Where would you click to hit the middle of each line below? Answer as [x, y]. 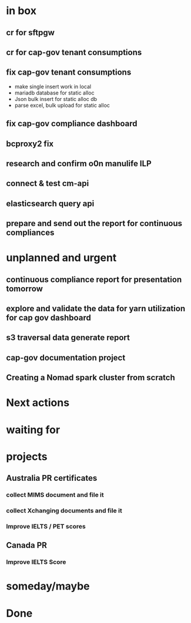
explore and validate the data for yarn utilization [96, 309]
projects [27, 457]
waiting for [33, 430]
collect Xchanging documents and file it [64, 511]
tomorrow [24, 289]
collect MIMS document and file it [55, 495]
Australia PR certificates [52, 478]
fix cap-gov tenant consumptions [69, 73]
